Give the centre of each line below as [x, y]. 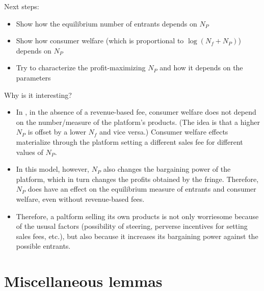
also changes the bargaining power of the [167, 169]
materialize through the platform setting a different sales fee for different [129, 141]
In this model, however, [53, 169]
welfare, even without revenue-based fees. [80, 199]
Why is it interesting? [38, 95]
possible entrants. [43, 246]
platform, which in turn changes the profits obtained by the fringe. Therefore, [137, 179]
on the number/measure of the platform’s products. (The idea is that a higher [138, 122]
